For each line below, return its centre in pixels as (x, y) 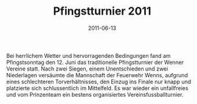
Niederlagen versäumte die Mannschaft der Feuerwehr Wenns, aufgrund (97, 75)
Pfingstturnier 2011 (102, 11)
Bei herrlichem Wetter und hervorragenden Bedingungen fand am (89, 55)
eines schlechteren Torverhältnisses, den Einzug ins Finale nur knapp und (99, 81)
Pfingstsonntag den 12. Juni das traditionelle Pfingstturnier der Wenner (95, 62)
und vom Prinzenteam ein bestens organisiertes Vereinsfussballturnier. (95, 94)
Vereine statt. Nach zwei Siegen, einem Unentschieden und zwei (87, 69)
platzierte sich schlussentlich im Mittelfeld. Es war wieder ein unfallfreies (97, 88)
